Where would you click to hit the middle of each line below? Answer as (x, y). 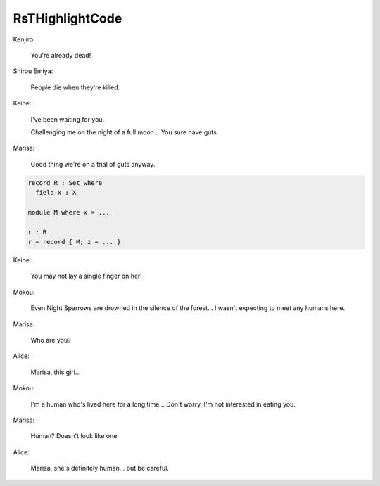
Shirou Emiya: (33, 71)
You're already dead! (61, 55)
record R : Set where (65, 183)
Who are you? (51, 340)
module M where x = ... (69, 212)
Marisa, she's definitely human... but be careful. (100, 468)
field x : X (56, 193)
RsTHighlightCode (68, 18)
